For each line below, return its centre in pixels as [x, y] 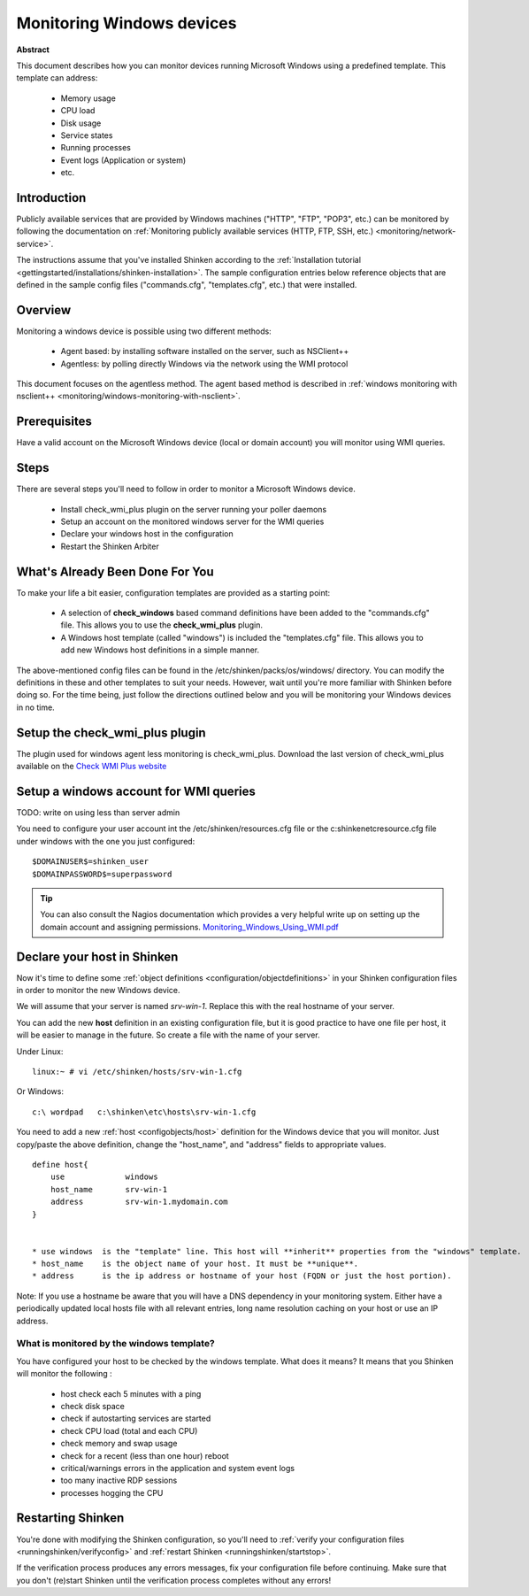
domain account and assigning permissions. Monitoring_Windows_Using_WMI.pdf [190, 927]
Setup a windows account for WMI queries [136, 791]
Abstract [33, 50]
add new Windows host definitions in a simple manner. [160, 650]
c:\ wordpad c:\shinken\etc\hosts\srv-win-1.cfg [144, 1112]
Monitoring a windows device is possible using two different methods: [144, 331]
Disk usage [81, 123]
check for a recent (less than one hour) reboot [145, 1455]
